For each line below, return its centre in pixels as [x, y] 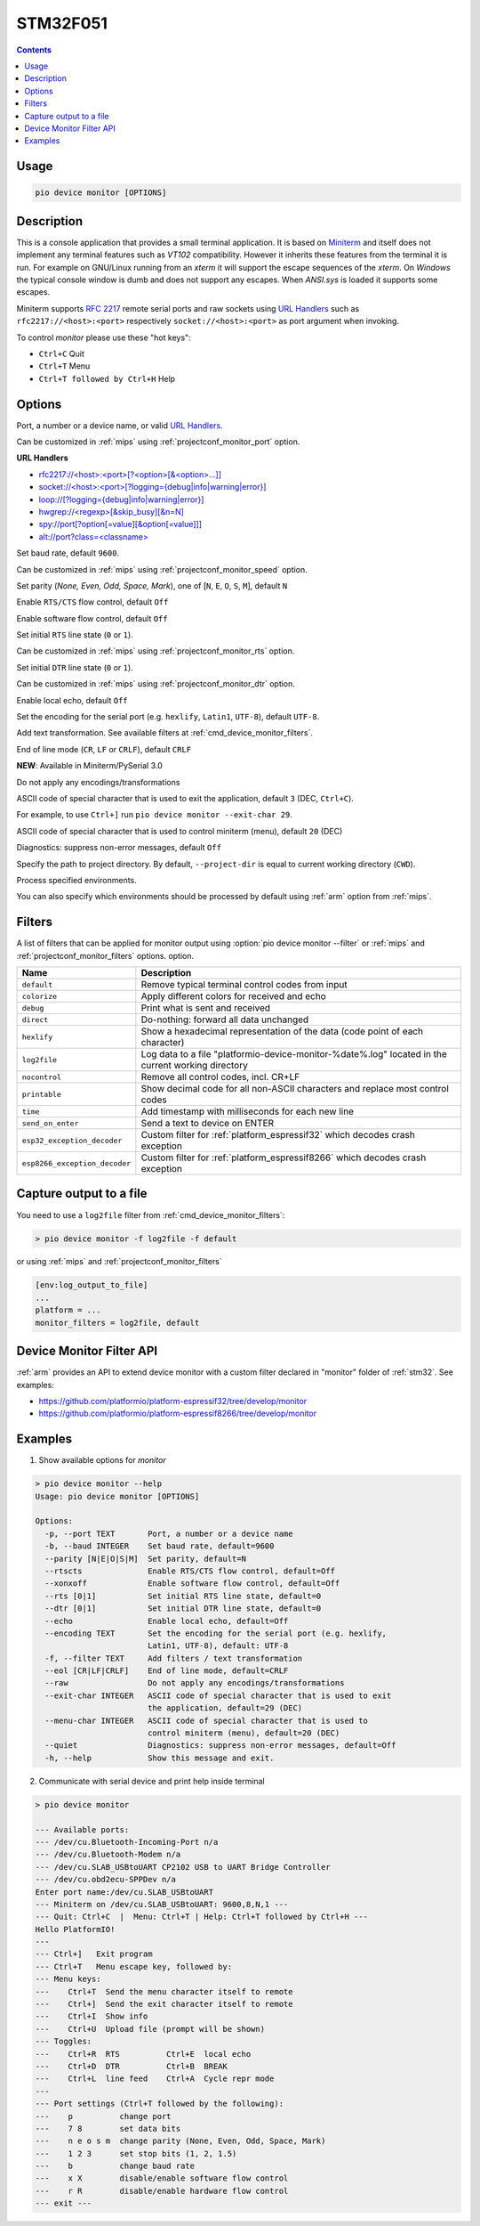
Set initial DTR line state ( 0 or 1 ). [75, 667]
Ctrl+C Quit [61, 353]
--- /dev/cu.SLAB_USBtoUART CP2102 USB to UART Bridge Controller [183, 1867]
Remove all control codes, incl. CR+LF [220, 1077]
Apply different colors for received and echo [233, 996]
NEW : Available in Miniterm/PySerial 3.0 [90, 766]
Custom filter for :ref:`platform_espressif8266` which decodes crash [284, 1158]
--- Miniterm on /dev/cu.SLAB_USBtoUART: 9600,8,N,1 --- [162, 1904]
